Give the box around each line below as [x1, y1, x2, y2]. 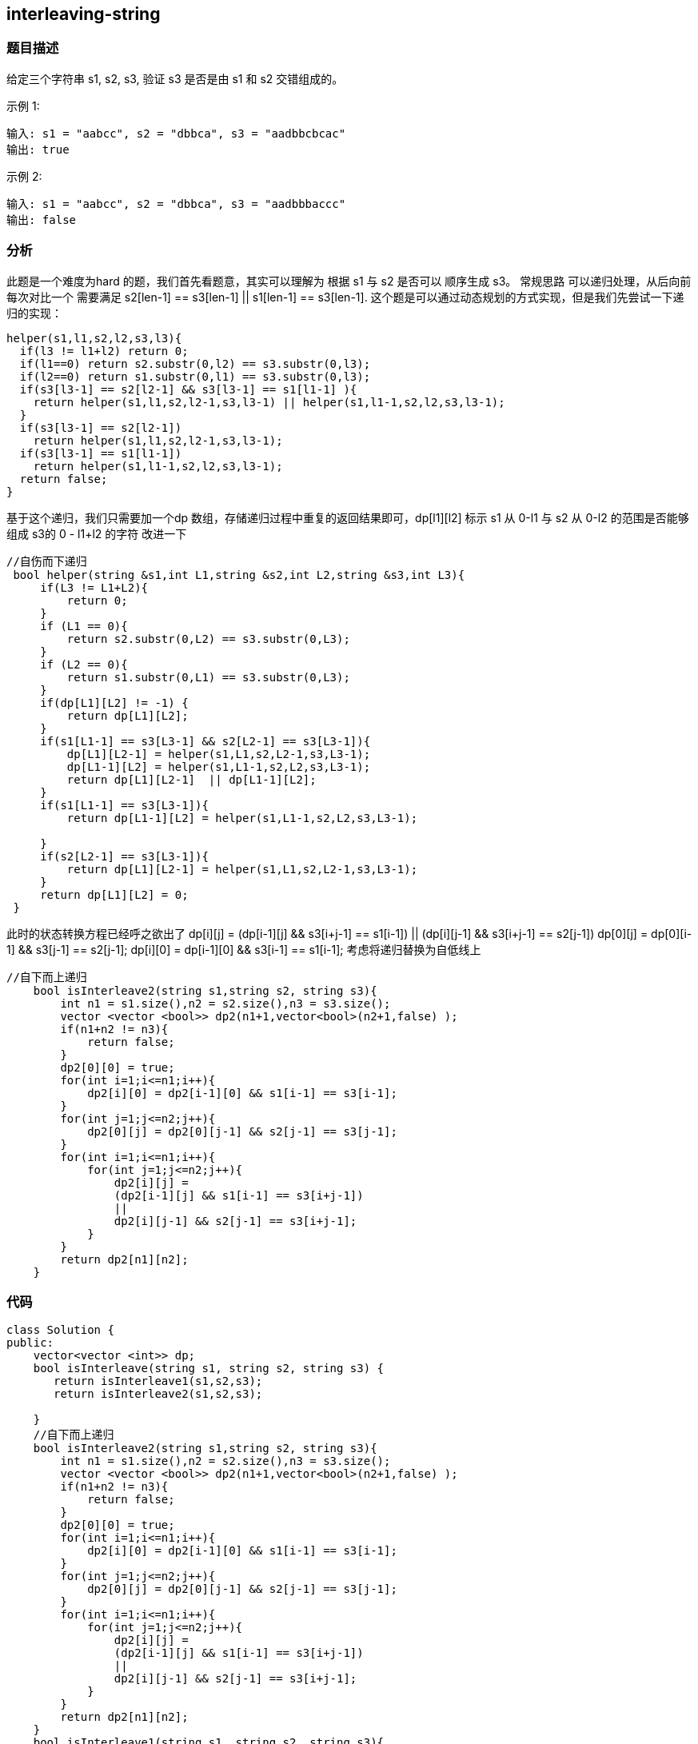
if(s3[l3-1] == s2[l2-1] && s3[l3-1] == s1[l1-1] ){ [19, 382, 357, 396]
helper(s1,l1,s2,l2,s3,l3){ [6, 331, 182, 345]
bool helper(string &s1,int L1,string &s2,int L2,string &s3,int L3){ [13, 568, 465, 581]
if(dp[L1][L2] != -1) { [40, 696, 189, 709]
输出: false [6, 213, 77, 226]
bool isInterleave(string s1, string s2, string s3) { [33, 1362, 385, 1375]
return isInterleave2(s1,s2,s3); [54, 1387, 263, 1401]
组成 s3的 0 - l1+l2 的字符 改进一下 [6, 526, 187, 541]
